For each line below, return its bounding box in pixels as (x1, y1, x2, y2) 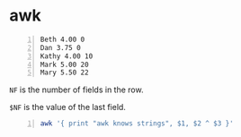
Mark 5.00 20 (40, 60, 89, 69)
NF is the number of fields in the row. (9, 84, 144, 95)
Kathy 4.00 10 (40, 51, 94, 61)
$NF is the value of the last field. (9, 102, 126, 113)
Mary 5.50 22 (40, 68, 89, 77)
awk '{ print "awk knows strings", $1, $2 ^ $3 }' (40, 119, 234, 128)
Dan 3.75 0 (40, 43, 81, 52)
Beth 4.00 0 (40, 35, 85, 44)
